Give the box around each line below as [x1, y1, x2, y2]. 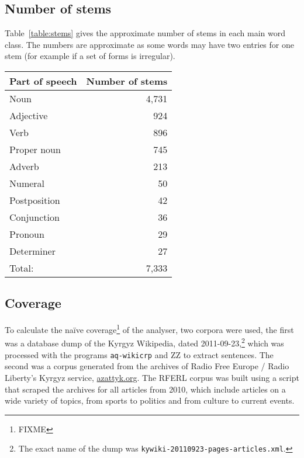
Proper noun [9, 142, 61, 156]
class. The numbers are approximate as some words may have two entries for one [5, 38, 294, 50]
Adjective [9, 108, 48, 122]
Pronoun [9, 227, 44, 241]
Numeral [9, 176, 45, 190]
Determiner [9, 244, 56, 258]
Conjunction [9, 210, 60, 224]
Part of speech [9, 74, 77, 88]
